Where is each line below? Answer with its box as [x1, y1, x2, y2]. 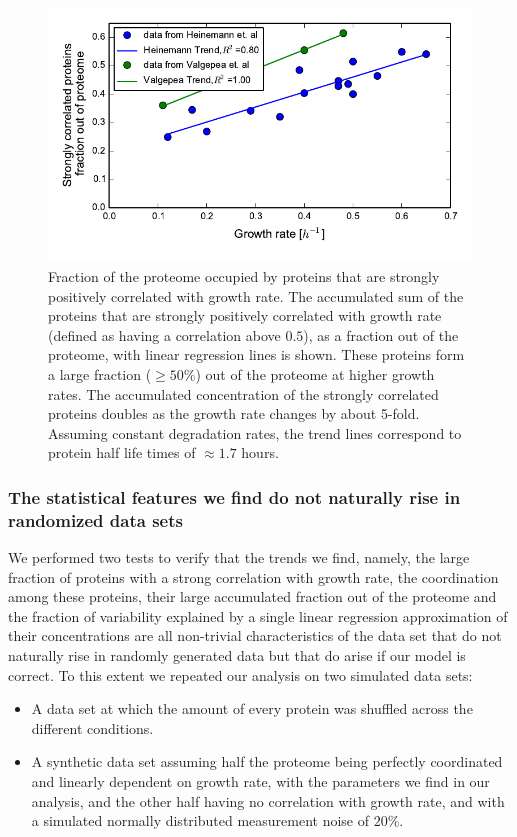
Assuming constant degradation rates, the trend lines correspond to [48, 422, 462, 443]
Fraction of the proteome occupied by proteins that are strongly [48, 265, 440, 286]
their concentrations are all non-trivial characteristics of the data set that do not [8, 625, 502, 646]
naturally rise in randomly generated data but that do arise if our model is [8, 645, 466, 666]
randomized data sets [8, 507, 183, 532]
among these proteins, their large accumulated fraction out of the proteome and [8, 586, 497, 607]
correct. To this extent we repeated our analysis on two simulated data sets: [8, 664, 473, 685]
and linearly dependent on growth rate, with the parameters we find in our [31, 771, 490, 791]
